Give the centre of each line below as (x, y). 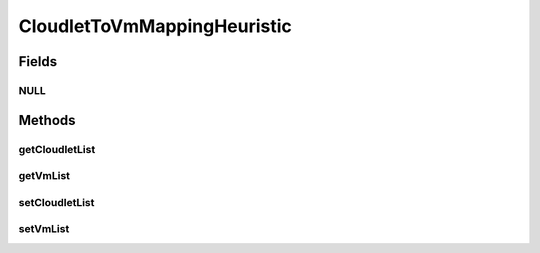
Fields (38, 61)
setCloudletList (56, 202)
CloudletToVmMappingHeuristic (155, 26)
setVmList (44, 229)
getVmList (44, 176)
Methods (47, 120)
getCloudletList (57, 149)
